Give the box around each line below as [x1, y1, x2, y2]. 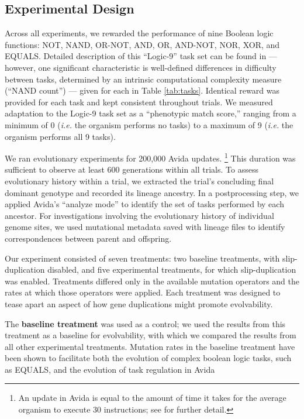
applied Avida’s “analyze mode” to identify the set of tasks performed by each [5, 198, 284, 210]
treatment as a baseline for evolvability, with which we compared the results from [5, 329, 296, 341]
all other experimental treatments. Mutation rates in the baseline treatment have [5, 340, 295, 352]
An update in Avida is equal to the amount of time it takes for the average [18, 391, 286, 404]
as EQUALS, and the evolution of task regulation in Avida [5, 363, 215, 375]
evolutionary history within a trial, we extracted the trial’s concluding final [5, 174, 274, 187]
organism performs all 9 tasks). [5, 130, 116, 142]
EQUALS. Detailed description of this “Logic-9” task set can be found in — [5, 50, 277, 62]
